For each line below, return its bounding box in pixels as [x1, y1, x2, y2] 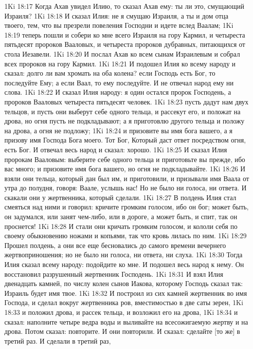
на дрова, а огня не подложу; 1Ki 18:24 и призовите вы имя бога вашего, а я [4, 125, 233, 135]
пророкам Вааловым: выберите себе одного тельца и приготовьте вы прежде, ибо [4, 154, 245, 164]
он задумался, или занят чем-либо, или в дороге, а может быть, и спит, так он [4, 211, 237, 222]
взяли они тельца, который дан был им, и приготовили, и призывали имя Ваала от [4, 173, 249, 183]
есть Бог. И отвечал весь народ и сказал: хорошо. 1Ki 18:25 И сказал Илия [4, 144, 227, 154]
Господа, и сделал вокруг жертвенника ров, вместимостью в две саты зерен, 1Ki [4, 297, 243, 308]
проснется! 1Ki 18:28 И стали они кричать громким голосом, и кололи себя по [4, 221, 238, 231]
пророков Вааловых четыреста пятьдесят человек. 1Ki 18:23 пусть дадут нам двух [4, 96, 249, 106]
